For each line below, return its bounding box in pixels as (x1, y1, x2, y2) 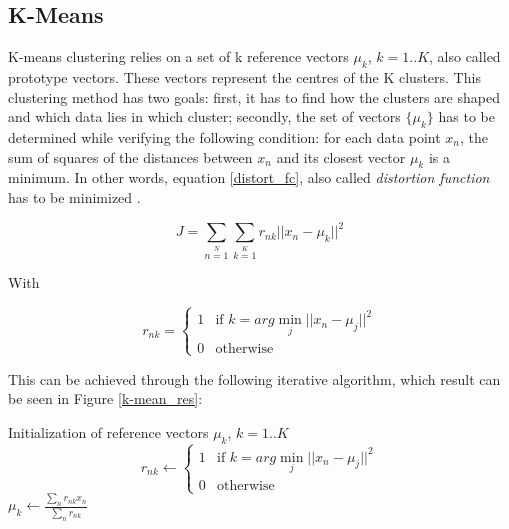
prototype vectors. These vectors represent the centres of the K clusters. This (8, 67, 481, 87)
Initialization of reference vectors (8, 422, 209, 443)
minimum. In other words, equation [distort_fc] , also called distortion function (8, 167, 490, 188)
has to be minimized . (8, 186, 141, 207)
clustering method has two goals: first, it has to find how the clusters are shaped (8, 86, 500, 107)
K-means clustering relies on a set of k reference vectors (8, 46, 349, 67)
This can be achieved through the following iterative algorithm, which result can (8, 368, 501, 389)
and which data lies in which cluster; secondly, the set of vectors (8, 106, 401, 127)
